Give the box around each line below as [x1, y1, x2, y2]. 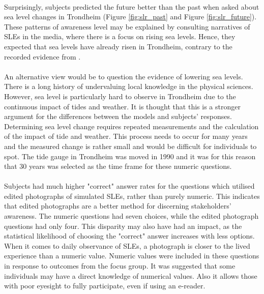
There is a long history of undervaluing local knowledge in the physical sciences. [4, 81, 253, 92]
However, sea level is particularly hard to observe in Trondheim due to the [4, 91, 236, 101]
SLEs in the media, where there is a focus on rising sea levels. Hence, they [4, 31, 236, 42]
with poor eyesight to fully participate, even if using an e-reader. [4, 280, 206, 291]
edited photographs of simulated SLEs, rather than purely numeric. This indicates [4, 190, 260, 201]
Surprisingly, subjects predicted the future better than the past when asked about [4, 1, 259, 12]
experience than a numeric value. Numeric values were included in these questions [4, 250, 259, 261]
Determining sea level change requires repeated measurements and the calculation [4, 121, 259, 131]
